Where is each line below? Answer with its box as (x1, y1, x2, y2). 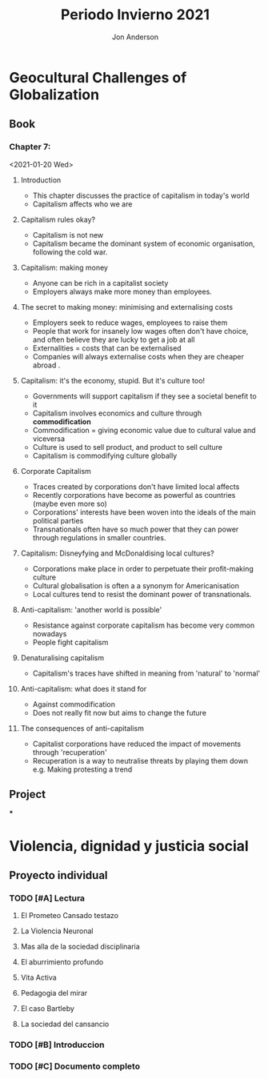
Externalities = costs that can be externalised (32, 343, 182, 353)
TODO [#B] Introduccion (9, 1039, 105, 1050)
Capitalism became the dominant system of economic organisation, (32, 239, 255, 248)
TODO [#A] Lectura (9, 892, 86, 904)
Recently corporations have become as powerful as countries (32, 490, 236, 499)
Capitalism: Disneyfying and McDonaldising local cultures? (20, 548, 214, 558)
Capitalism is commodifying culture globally (32, 451, 178, 460)
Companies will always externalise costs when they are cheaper (32, 351, 245, 361)
